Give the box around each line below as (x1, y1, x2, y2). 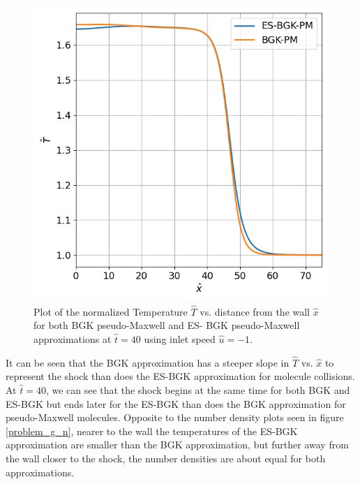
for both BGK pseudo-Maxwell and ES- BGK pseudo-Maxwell (33, 318, 300, 332)
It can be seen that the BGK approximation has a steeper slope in (6, 355, 290, 369)
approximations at (33, 332, 112, 346)
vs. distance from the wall (200, 304, 310, 318)
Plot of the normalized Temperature (33, 304, 188, 318)
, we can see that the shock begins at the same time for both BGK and (45, 383, 350, 397)
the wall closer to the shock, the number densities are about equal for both (6, 450, 326, 465)
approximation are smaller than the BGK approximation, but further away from (6, 437, 349, 452)
